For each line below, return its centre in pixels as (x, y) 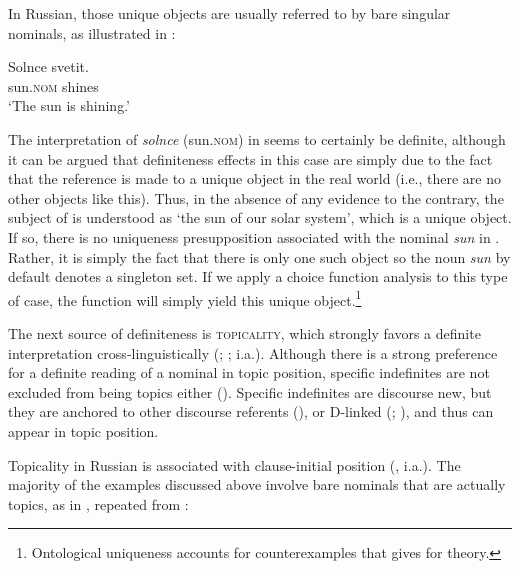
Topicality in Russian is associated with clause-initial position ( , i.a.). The (234, 464)
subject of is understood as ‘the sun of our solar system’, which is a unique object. (260, 217)
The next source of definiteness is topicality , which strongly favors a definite (244, 332)
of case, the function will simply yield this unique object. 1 (185, 298)
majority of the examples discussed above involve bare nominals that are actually (257, 484)
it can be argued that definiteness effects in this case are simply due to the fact (250, 158)
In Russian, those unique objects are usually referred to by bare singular (229, 13)
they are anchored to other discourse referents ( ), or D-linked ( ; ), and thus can (251, 411)
